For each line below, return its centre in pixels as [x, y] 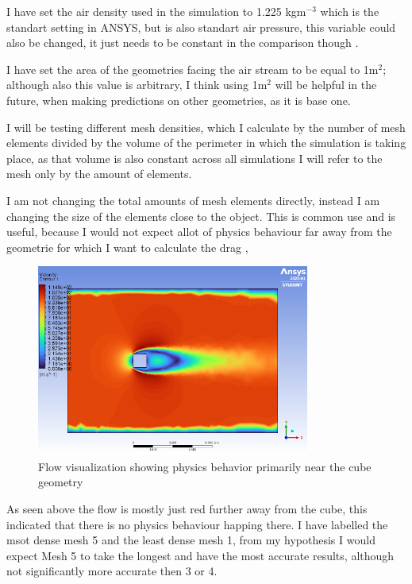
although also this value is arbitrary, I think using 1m [137, 85]
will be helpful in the [326, 85]
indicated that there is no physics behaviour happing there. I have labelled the [197, 524]
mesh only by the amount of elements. [99, 174]
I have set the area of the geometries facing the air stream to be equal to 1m [193, 69]
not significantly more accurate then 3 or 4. [112, 571]
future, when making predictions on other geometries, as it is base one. [179, 100]
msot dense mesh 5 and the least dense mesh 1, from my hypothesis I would [191, 540]
